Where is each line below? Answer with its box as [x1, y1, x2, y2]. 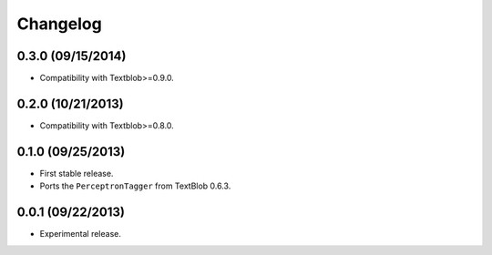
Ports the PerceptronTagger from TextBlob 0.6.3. [39, 180, 231, 191]
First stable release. [39, 168, 114, 178]
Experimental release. [39, 229, 122, 240]
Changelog [16, 14, 102, 34]
